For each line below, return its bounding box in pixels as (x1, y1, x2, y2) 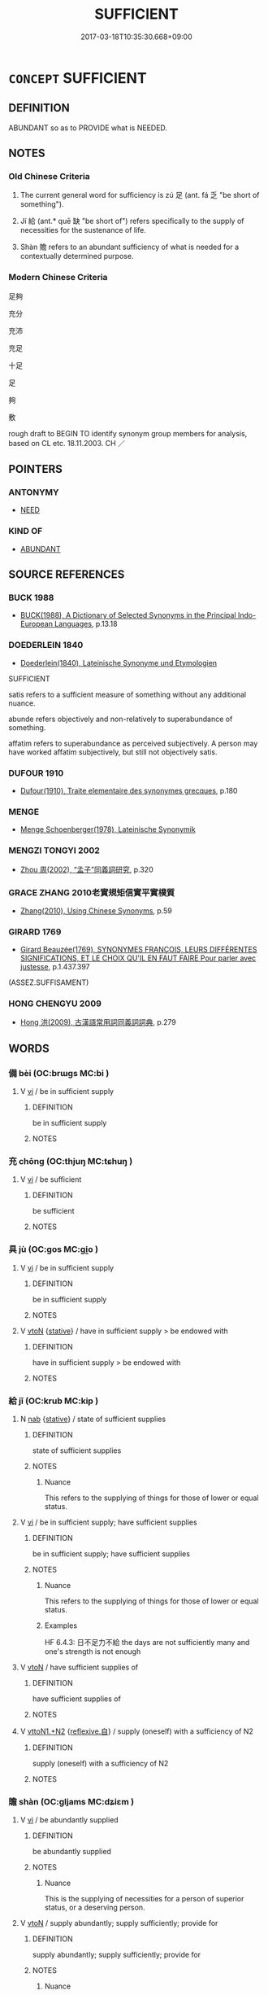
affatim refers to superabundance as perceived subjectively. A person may (8, 738, 258, 748)
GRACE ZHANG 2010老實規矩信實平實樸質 (8, 886, 175, 898)
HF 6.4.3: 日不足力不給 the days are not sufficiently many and (44, 1638, 250, 1647)
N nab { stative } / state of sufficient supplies (19, 1414, 166, 1424)
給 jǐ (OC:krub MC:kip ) (8, 1395, 99, 1407)
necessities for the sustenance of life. (19, 225, 146, 235)
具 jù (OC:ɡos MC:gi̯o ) (8, 1244, 99, 1255)
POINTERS (8, 462, 63, 476)
